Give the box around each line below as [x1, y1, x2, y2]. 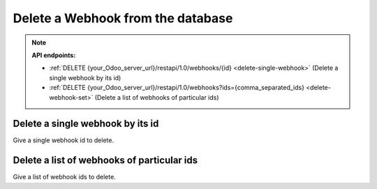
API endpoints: [31, 51, 76, 59]
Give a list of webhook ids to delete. [13, 173, 117, 181]
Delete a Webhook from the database [13, 10, 233, 26]
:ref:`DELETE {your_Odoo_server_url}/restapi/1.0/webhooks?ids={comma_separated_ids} [49, 84, 305, 92]
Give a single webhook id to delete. [13, 136, 114, 144]
